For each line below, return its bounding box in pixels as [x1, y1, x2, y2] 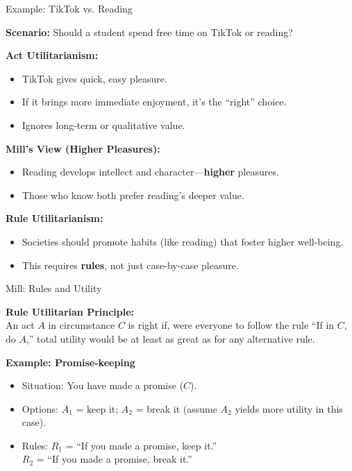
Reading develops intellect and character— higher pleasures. [22, 164, 279, 179]
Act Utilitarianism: [6, 48, 99, 62]
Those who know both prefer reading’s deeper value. [22, 187, 244, 202]
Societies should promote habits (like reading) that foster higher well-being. [22, 234, 344, 248]
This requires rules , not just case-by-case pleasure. [22, 257, 239, 272]
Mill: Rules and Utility [6, 281, 102, 296]
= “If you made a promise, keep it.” [65, 438, 217, 452]
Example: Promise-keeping [6, 354, 135, 369]
